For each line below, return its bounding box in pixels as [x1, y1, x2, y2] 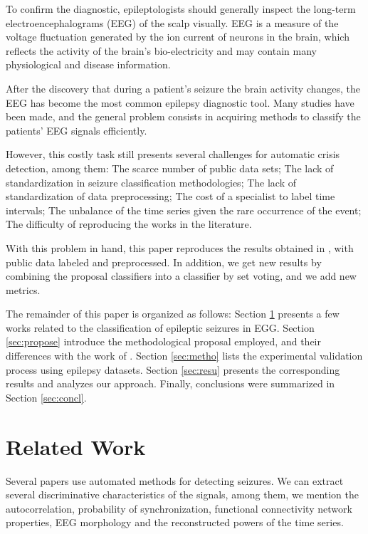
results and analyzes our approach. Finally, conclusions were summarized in [6, 376, 335, 391]
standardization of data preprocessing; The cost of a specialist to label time [6, 189, 335, 204]
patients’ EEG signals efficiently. [6, 122, 147, 137]
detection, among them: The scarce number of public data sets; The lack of [6, 160, 334, 175]
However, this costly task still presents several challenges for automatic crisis [6, 147, 340, 162]
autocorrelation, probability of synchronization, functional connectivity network [6, 501, 352, 515]
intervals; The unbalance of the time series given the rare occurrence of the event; [6, 202, 362, 217]
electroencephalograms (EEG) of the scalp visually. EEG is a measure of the [6, 15, 339, 30]
